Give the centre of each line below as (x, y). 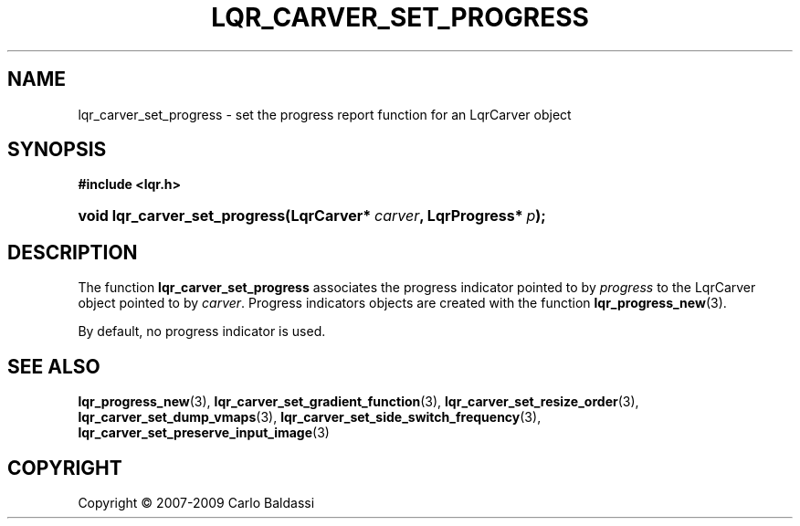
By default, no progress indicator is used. (202, 331)
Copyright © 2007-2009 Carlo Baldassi (196, 502)
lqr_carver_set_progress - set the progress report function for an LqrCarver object (325, 114)
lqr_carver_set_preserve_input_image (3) (204, 433)
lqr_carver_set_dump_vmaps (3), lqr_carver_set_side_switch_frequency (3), (310, 417)
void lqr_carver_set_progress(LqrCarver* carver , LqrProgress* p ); (312, 216)
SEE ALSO (54, 366)
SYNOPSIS (57, 150)
